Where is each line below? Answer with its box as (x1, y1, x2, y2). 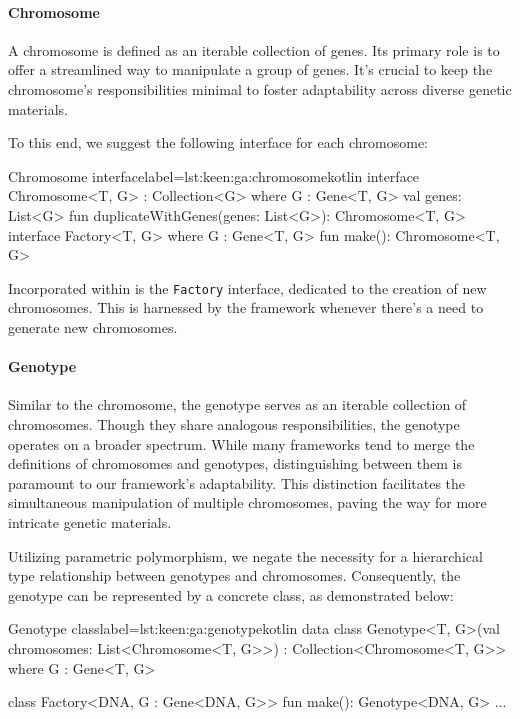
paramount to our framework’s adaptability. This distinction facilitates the (8, 472, 466, 493)
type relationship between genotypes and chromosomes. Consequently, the (8, 565, 461, 586)
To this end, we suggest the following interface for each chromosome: (8, 132, 428, 153)
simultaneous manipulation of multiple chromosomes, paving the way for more (8, 492, 487, 513)
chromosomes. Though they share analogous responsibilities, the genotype (8, 413, 460, 434)
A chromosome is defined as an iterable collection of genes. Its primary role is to (8, 39, 500, 60)
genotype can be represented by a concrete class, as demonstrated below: (8, 584, 454, 605)
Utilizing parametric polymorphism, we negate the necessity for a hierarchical (8, 545, 483, 566)
